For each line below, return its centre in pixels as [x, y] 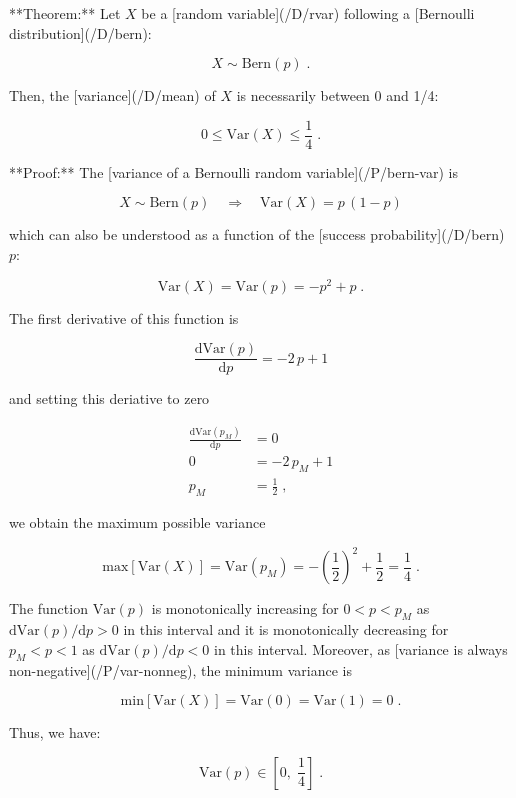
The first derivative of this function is [124, 317]
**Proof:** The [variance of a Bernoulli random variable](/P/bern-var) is [233, 171]
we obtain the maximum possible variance [137, 522]
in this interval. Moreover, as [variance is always [361, 648]
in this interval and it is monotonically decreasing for [286, 629]
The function [48, 608]
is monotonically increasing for [245, 608]
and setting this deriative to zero [109, 398]
